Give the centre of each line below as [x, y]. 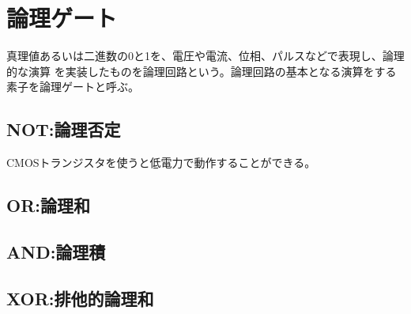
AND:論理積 [56, 251]
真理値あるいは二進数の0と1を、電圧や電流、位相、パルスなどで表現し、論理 [205, 56]
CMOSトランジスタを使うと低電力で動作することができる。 [161, 163]
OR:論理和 [48, 205]
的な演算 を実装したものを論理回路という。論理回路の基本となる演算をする [202, 71]
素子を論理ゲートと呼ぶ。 [73, 87]
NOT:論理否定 [64, 129]
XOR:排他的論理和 [80, 298]
